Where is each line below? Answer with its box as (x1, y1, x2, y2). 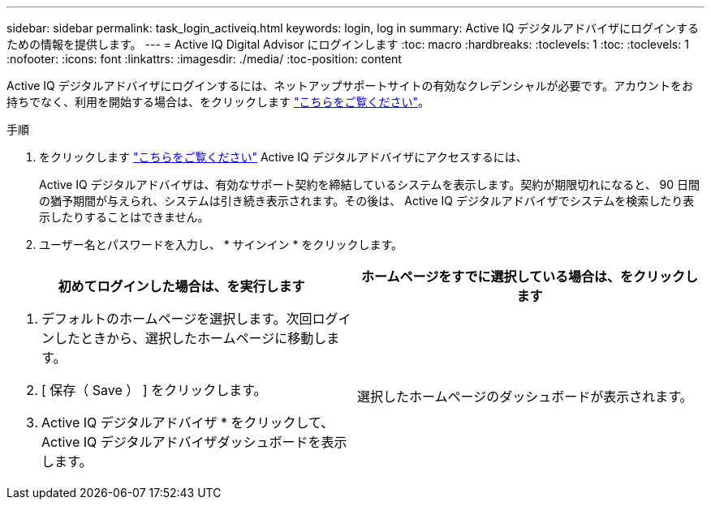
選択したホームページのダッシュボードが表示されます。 (357, 388, 693, 405)
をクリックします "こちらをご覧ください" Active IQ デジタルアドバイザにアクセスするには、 (39, 150, 528, 164)
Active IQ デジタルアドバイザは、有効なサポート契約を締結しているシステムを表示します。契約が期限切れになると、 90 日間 (39, 178, 700, 191)
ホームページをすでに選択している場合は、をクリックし (361, 268, 698, 285)
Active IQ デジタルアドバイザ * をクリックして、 (41, 414, 334, 431)
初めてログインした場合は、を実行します (58, 278, 305, 294)
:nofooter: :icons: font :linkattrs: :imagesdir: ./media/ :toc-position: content (6, 52, 402, 66)
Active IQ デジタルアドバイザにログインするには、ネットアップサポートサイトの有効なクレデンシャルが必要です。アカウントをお (6, 79, 694, 92)
